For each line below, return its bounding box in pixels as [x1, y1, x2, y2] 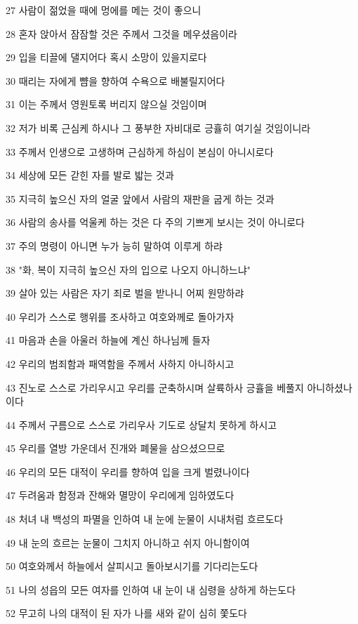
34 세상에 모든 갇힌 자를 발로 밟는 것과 [6, 168, 174, 182]
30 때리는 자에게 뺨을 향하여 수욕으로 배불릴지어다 [6, 73, 225, 88]
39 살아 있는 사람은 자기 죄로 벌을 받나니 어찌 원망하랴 [6, 286, 244, 300]
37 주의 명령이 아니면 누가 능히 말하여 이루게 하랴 [6, 238, 223, 253]
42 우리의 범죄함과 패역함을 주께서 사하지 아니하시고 [6, 356, 234, 371]
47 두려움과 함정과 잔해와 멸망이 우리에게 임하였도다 [6, 488, 234, 503]
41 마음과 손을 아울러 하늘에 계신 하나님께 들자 [6, 333, 211, 347]
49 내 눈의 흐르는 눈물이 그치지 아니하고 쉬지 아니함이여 [6, 535, 250, 550]
